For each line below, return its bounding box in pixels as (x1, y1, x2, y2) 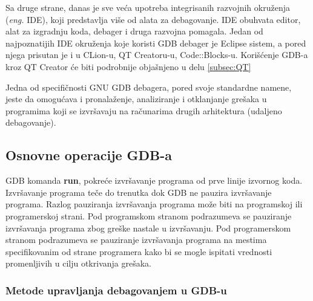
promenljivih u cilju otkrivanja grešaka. (5, 257, 151, 270)
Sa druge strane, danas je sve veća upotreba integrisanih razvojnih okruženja (5, 1, 290, 13)
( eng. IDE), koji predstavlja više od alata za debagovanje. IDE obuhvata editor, (5, 13, 301, 25)
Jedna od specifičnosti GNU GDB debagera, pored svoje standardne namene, (5, 80, 292, 93)
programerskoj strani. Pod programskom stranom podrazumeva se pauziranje (5, 209, 292, 222)
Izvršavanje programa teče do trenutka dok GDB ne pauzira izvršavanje (5, 186, 272, 198)
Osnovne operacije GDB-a (5, 146, 173, 164)
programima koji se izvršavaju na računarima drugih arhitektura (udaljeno (5, 104, 282, 117)
